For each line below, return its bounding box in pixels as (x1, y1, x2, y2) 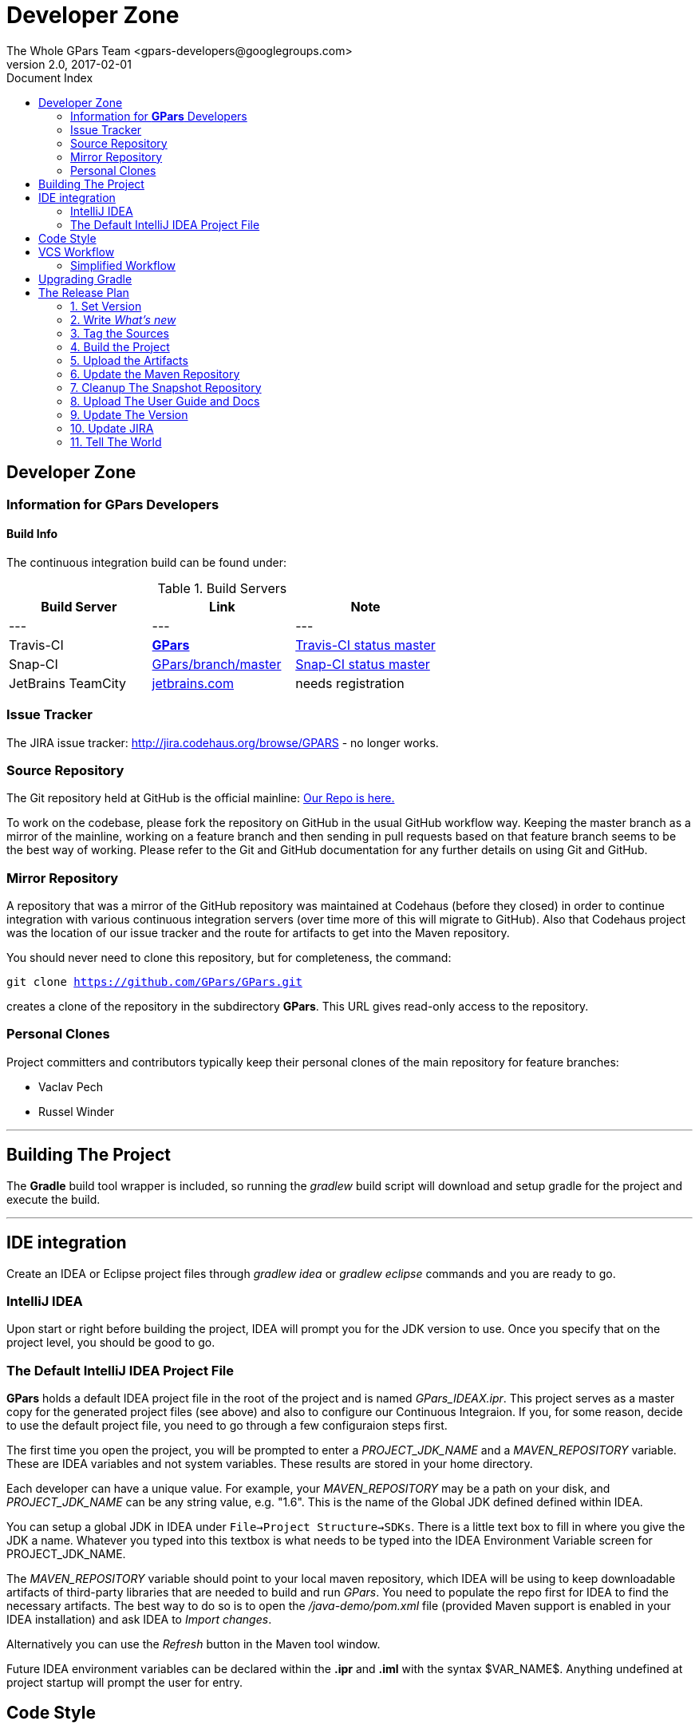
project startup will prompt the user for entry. (6, 1676, 243, 1689)
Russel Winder (38, 1104, 115, 1118)
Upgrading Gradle (38, 271, 132, 286)
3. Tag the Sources (70, 326, 169, 340)
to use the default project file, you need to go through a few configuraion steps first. (6, 1418, 448, 1432)
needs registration (295, 675, 405, 691)
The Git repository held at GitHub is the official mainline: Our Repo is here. (6, 791, 395, 805)
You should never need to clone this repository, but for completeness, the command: (6, 951, 452, 965)
